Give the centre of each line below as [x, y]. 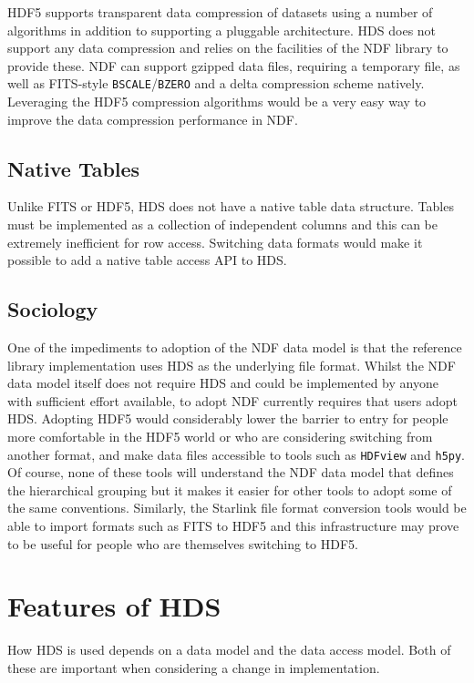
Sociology [53, 309]
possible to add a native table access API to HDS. [147, 260]
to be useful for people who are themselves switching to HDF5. [183, 543]
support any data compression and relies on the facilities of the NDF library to [228, 48]
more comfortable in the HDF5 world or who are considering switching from [220, 436]
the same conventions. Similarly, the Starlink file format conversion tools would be [237, 508]
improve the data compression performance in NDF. [153, 119]
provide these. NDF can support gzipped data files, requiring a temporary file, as [234, 65]
